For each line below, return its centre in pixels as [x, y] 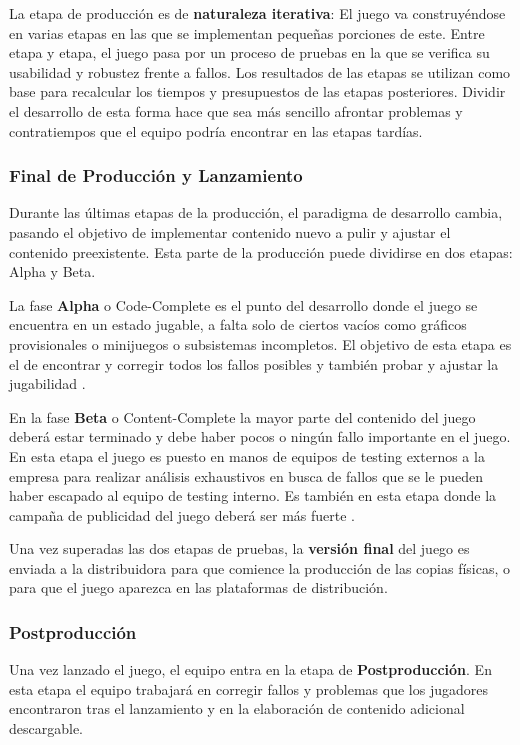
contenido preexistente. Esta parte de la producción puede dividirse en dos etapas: [261, 251]
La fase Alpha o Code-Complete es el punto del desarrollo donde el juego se [243, 304]
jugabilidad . [47, 383]
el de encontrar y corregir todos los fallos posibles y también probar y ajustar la [254, 363]
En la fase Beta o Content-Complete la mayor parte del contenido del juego [242, 416]
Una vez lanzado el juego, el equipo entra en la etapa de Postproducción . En [250, 669]
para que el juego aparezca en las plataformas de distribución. [198, 587]
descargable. [46, 728]
